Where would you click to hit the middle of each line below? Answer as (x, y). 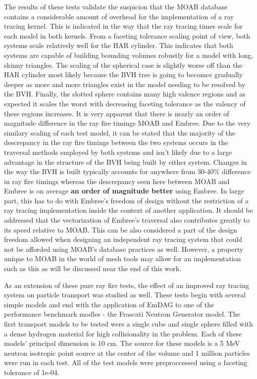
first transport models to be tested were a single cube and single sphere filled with (128, 324)
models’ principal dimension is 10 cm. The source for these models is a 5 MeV (122, 343)
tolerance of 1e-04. (32, 372)
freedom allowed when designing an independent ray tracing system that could (123, 239)
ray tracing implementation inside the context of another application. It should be (128, 210)
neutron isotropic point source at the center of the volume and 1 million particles (127, 353)
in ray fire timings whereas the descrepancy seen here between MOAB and (117, 181)
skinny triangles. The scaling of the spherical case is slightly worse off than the (123, 65)
